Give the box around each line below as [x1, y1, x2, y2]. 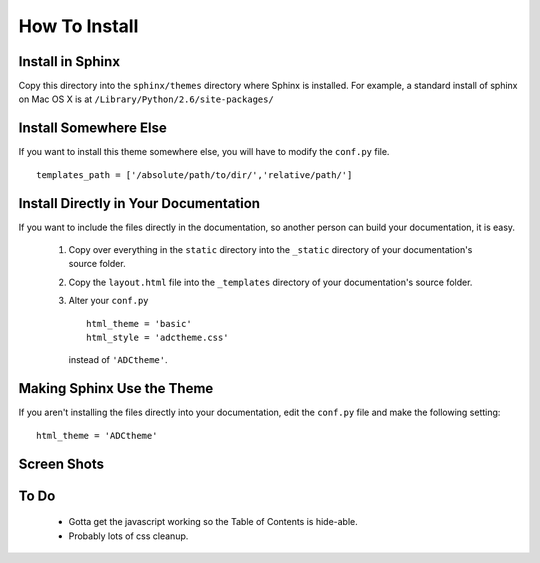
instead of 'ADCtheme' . [68, 354, 169, 366]
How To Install [18, 15, 139, 37]
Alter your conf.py [68, 295, 149, 307]
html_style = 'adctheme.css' [86, 332, 229, 343]
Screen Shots [18, 455, 105, 472]
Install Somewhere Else [18, 120, 167, 137]
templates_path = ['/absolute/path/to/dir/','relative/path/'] [36, 169, 353, 180]
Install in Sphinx [18, 53, 120, 70]
